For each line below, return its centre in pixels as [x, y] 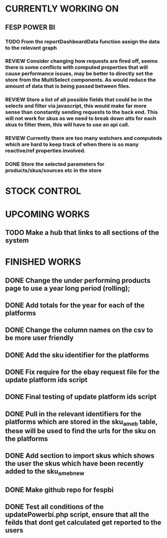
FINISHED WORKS [43, 262]
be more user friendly [39, 338]
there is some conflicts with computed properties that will [77, 67]
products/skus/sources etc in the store [53, 170]
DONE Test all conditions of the [54, 507]
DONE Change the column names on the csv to [79, 330]
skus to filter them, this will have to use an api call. [67, 125]
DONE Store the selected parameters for [55, 164]
